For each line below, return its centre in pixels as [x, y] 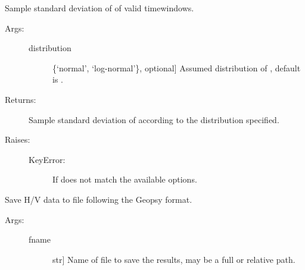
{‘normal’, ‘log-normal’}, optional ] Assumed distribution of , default [177, 67]
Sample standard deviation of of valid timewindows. [99, 8]
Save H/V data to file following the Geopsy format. [99, 199]
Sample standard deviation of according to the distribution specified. [154, 119]
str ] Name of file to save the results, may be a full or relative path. [174, 259]
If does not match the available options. [125, 179]
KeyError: [47, 159]
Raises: [18, 139]
